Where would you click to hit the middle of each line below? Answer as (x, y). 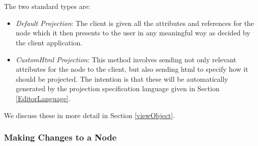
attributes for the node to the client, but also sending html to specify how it (132, 69)
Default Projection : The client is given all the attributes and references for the (135, 23)
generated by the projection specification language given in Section (118, 88)
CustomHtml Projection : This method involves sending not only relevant (126, 59)
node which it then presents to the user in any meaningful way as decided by (133, 33)
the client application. (49, 42)
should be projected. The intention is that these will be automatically (122, 78)
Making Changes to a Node (60, 137)
